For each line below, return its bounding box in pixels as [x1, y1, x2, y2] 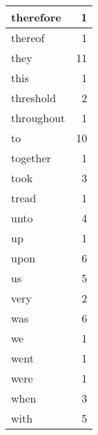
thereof [11, 30, 45, 46]
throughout [11, 110, 66, 126]
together [11, 150, 51, 166]
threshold [11, 90, 57, 106]
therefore [11, 9, 61, 25]
